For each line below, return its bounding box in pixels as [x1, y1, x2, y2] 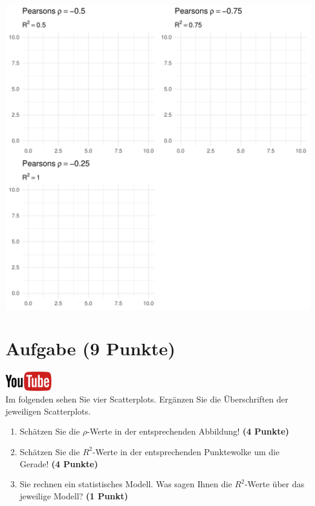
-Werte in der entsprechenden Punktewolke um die [92, 445, 280, 458]
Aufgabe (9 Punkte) [5, 335, 176, 360]
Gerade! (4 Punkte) [19, 457, 99, 470]
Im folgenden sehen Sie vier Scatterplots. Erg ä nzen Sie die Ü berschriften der [5, 393, 288, 406]
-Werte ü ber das [244, 478, 305, 490]
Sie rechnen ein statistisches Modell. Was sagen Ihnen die [19, 478, 232, 490]
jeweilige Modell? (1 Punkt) [19, 489, 128, 502]
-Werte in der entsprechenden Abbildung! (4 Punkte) [86, 425, 290, 438]
